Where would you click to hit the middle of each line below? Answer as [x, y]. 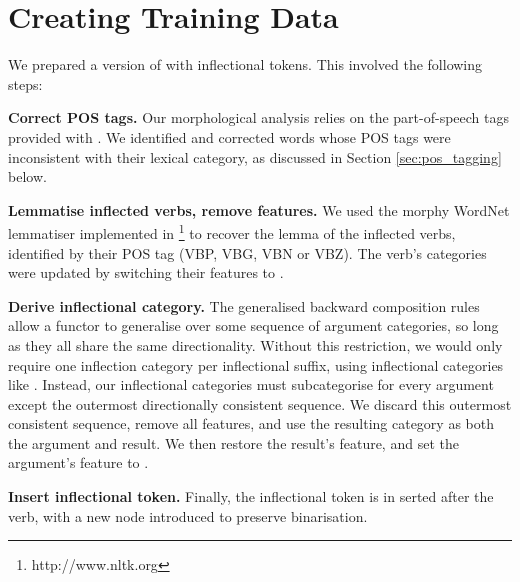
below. [27, 176]
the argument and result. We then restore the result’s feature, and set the [233, 442]
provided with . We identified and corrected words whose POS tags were [229, 136]
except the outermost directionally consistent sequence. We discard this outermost [260, 403]
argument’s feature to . [78, 462]
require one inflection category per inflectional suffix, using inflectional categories [256, 364]
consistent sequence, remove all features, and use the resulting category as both [251, 423]
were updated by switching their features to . [146, 272]
